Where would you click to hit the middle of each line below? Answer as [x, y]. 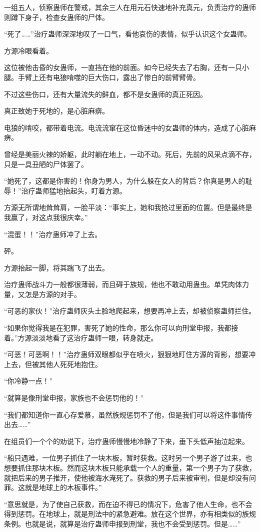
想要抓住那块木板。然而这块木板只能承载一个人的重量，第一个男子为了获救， [130, 467]
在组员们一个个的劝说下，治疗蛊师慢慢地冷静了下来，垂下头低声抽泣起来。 [126, 441]
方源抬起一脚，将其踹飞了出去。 [56, 267]
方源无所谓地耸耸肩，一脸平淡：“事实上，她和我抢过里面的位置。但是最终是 [128, 207]
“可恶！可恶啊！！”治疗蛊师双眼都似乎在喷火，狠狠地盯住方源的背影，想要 [126, 354]
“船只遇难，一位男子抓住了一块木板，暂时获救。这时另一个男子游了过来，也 [128, 458]
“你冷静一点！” [28, 381]
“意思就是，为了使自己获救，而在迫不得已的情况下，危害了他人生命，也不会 [128, 504]
